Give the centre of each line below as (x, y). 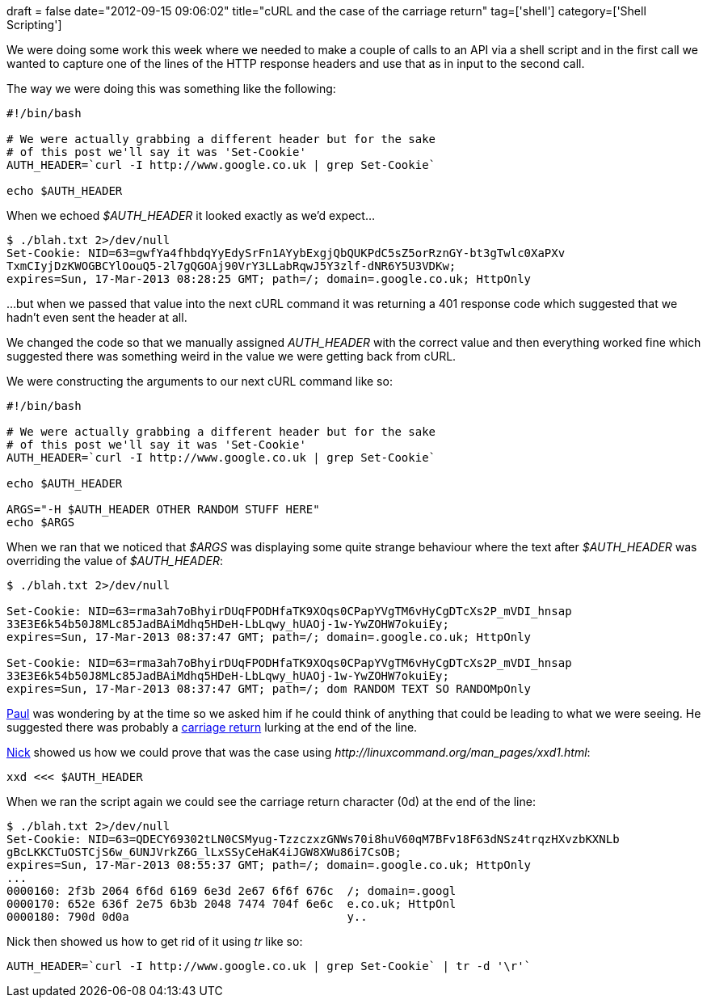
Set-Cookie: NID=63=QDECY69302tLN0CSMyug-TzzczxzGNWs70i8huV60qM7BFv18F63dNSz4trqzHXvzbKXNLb (313, 839)
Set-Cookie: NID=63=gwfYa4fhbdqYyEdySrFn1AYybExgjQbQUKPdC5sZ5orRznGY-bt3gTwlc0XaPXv (286, 253)
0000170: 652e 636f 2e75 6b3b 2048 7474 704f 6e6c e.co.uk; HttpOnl (231, 904)
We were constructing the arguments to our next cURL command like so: (200, 381)
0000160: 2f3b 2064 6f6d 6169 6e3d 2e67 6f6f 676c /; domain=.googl (231, 891)
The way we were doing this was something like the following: (171, 89)
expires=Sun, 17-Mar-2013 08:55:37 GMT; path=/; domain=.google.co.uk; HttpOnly (269, 865)
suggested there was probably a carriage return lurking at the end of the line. (212, 727)
